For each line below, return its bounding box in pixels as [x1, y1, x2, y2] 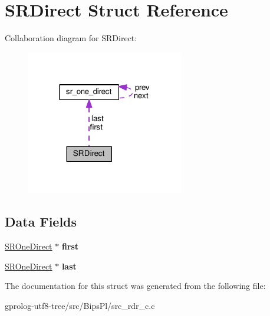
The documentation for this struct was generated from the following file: [5, 280, 266, 292]
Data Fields [5, 212, 77, 231]
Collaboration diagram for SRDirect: [5, 32, 137, 44]
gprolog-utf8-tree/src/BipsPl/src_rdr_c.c [5, 299, 155, 311]
